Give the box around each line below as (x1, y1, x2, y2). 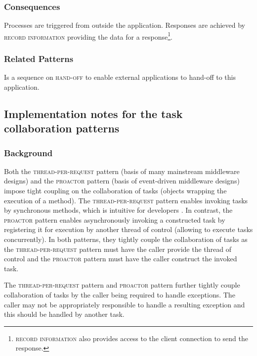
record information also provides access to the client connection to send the (15, 333, 248, 343)
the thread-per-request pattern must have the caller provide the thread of (4, 243, 231, 254)
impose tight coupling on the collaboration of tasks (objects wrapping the (4, 185, 227, 196)
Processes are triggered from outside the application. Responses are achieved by (4, 20, 246, 30)
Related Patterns (4, 52, 74, 64)
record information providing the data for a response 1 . (4, 30, 173, 42)
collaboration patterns (4, 120, 120, 136)
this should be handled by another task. (4, 309, 125, 319)
